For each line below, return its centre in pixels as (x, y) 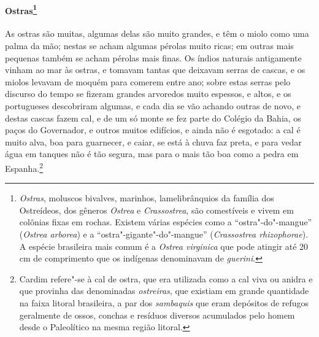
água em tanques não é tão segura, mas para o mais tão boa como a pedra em (152, 154)
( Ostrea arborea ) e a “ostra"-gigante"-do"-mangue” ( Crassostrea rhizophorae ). (164, 234)
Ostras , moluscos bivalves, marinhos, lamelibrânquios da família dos (147, 198)
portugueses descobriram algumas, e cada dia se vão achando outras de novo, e (153, 106)
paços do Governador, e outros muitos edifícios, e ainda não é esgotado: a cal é (153, 130)
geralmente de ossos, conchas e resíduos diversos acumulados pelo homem (157, 315)
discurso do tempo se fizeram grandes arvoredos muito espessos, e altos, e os (148, 94)
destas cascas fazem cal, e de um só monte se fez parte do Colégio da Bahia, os (153, 118)
